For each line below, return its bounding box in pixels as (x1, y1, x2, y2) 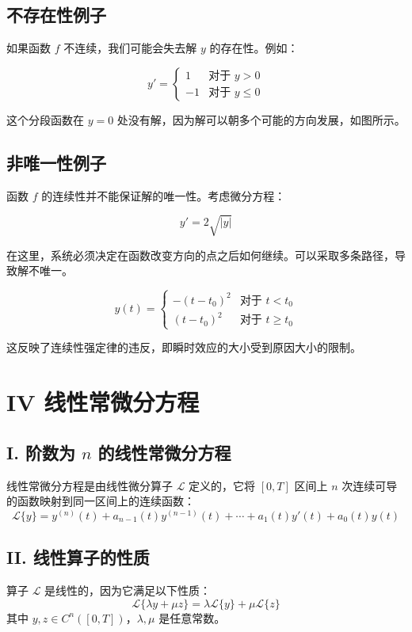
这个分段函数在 (6, 111, 84, 128)
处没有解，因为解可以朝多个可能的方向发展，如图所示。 (116, 111, 406, 128)
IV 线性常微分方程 (6, 386, 200, 418)
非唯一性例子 (6, 150, 106, 174)
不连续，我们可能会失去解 (63, 40, 197, 56)
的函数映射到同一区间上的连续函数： (6, 493, 195, 509)
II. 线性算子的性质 (6, 545, 150, 569)
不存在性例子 (6, 2, 106, 27)
